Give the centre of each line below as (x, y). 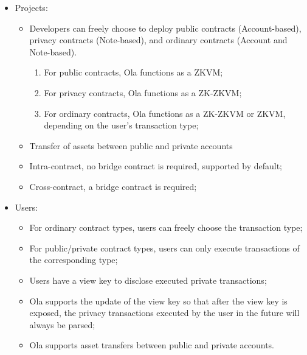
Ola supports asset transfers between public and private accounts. (152, 345)
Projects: (31, 7)
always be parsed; (62, 324)
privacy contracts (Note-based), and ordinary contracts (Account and (158, 40)
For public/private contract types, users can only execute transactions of (164, 248)
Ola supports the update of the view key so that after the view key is (158, 301)
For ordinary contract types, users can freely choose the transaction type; (166, 227)
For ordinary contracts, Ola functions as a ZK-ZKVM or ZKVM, (165, 113)
